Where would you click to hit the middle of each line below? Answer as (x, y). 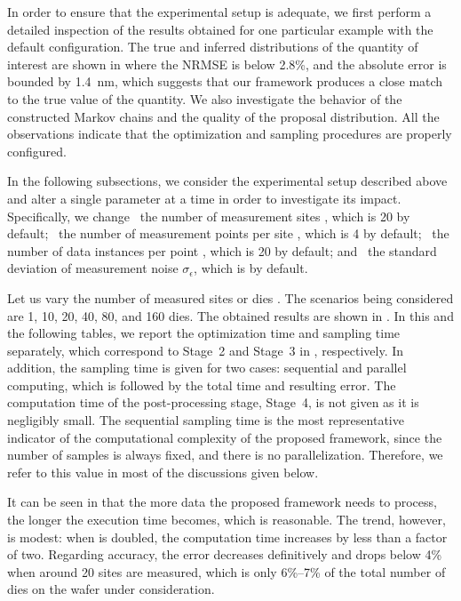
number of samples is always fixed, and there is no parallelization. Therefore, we (225, 455)
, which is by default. (251, 268)
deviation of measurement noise (93, 268)
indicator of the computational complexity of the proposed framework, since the (225, 437)
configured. (37, 151)
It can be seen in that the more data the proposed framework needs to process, (222, 502)
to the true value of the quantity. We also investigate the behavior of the (205, 98)
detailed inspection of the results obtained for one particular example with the (220, 29)
